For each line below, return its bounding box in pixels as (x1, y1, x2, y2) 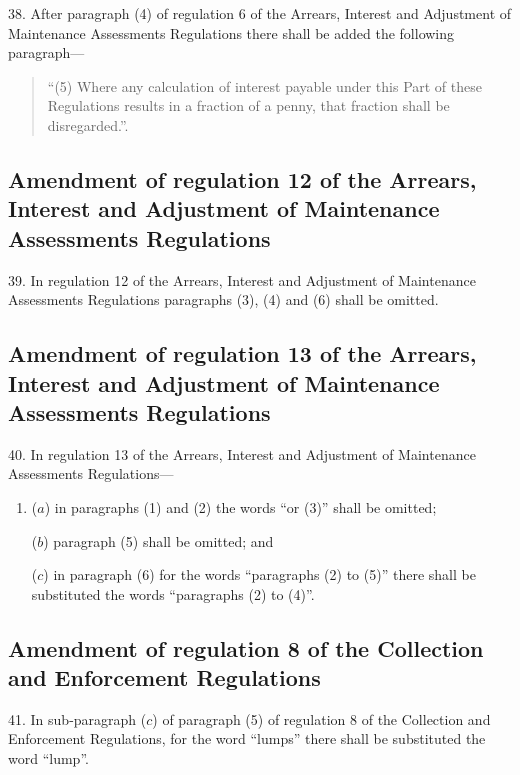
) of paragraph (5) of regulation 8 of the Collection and (152, 708, 491, 729)
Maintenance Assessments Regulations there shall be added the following (8, 22, 455, 43)
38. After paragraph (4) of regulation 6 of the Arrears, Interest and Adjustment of (8, 3, 512, 23)
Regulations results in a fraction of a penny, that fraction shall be (47, 95, 450, 116)
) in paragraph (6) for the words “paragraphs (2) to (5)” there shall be (43, 564, 476, 585)
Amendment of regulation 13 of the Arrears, (8, 338, 477, 369)
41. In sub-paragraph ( (8, 708, 147, 729)
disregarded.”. (47, 114, 129, 135)
